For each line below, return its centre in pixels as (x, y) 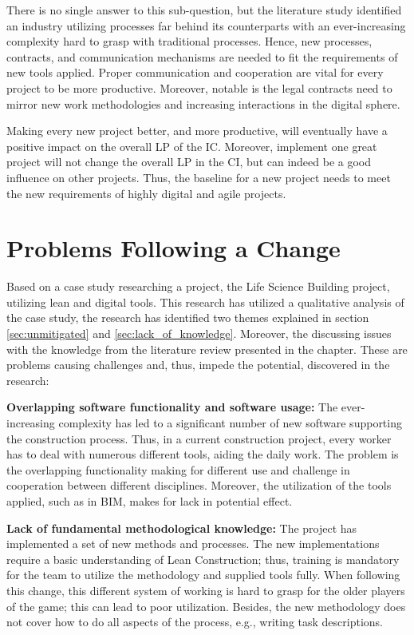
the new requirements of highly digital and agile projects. (146, 193)
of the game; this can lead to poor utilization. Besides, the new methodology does (206, 606)
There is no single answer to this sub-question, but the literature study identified (204, 10)
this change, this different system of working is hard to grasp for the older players (206, 590)
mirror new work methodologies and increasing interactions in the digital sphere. (203, 103)
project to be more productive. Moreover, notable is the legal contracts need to (199, 87)
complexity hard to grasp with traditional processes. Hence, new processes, (189, 41)
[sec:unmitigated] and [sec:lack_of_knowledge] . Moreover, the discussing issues (199, 333)
